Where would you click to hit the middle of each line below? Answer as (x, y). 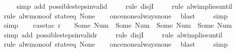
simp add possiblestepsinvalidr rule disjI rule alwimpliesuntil (113, 34)
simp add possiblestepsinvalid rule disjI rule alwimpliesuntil (124, 6)
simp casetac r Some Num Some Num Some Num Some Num (118, 25)
